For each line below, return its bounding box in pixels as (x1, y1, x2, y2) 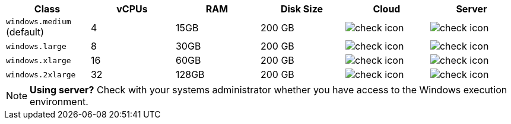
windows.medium (6, 17, 71, 26)
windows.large (6, 41, 66, 51)
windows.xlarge (6, 56, 71, 65)
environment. (30, 96, 88, 107)
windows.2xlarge (6, 70, 76, 79)
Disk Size (280, 3, 323, 15)
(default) (6, 26, 45, 38)
